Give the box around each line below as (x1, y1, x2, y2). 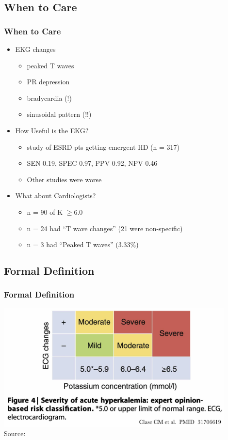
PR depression (27, 77, 70, 87)
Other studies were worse (27, 174, 102, 184)
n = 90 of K (27, 206, 63, 217)
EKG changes (15, 44, 56, 54)
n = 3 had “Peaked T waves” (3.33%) (27, 239, 139, 250)
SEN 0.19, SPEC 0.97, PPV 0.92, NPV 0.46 (27, 158, 158, 168)
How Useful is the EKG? (15, 125, 89, 135)
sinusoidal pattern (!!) (27, 109, 92, 119)
